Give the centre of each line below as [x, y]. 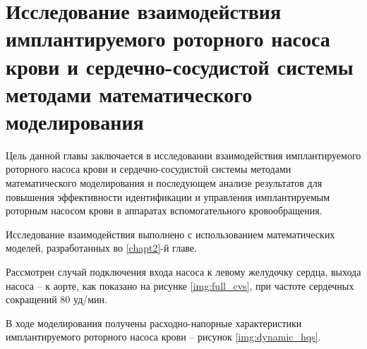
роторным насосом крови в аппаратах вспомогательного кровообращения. [164, 210]
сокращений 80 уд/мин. [57, 299]
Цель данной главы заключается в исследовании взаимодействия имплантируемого [183, 155]
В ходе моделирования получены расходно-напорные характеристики [154, 323]
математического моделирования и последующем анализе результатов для [164, 183]
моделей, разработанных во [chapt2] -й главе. [101, 248]
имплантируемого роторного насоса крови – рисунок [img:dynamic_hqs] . [163, 337]
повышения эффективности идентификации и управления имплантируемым [168, 196]
